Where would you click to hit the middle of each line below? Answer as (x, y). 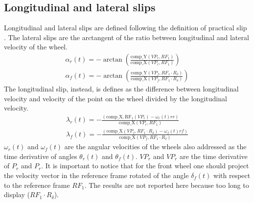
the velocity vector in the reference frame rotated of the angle (96, 175)
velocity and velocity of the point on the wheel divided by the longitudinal (115, 98)
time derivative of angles (41, 156)
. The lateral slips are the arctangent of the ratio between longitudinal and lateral (127, 37)
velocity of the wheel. (36, 47)
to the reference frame (37, 185)
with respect (232, 175)
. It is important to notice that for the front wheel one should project (145, 166)
